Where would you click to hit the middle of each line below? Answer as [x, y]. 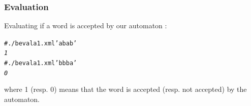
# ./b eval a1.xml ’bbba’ [41, 63]
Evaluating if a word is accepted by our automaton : [86, 25]
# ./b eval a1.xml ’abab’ [41, 43]
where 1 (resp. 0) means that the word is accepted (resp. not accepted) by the [125, 89]
